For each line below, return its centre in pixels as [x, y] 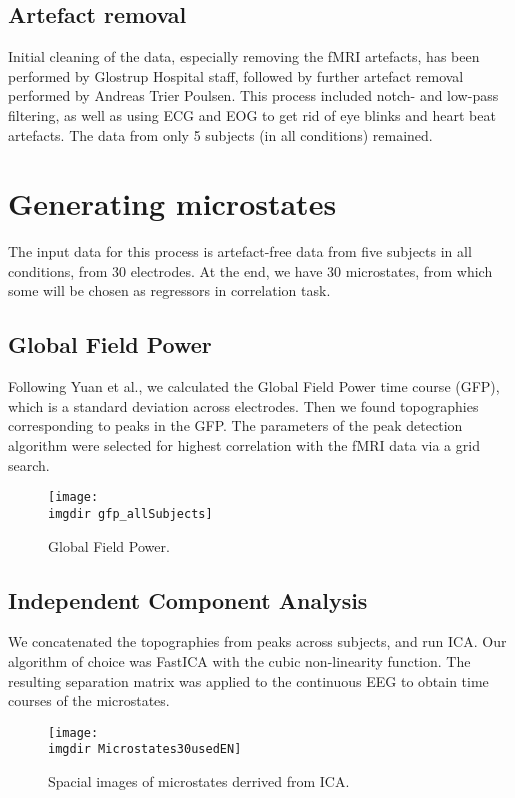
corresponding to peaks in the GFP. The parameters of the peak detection [235, 425]
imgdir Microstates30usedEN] [145, 749]
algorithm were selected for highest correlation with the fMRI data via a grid [244, 445]
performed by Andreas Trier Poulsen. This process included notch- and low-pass [253, 95]
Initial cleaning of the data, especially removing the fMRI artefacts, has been [244, 56]
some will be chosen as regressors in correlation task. [169, 290]
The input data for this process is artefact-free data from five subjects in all [240, 251]
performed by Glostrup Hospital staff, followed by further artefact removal [236, 75]
